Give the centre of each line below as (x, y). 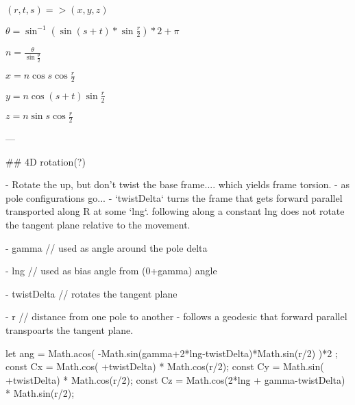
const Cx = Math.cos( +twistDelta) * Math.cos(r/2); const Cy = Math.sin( (165, 366)
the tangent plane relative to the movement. (98, 225)
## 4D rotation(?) (46, 161)
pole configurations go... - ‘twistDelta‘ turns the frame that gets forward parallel (174, 197)
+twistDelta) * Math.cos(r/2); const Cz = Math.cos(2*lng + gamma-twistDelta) (175, 379)
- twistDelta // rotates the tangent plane (91, 293)
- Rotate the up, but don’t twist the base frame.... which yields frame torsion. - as (177, 184)
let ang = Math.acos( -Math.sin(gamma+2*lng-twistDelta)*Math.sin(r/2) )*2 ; (172, 353)
